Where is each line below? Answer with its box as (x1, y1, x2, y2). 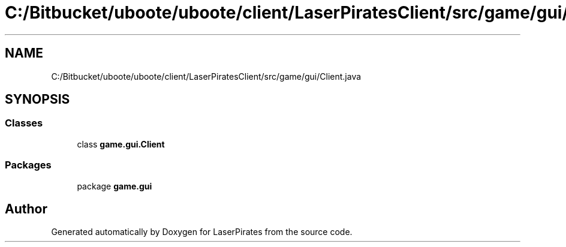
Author (5, 201, 47, 216)
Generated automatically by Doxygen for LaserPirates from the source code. (51, 227, 353, 237)
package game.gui (77, 180, 152, 191)
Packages (5, 159, 52, 171)
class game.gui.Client (77, 138, 165, 149)
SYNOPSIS (5, 92, 70, 107)
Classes (5, 117, 43, 129)
